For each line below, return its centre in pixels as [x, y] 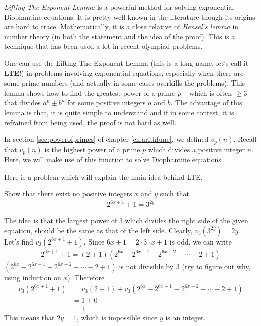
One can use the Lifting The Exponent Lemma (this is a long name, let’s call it [126, 63]
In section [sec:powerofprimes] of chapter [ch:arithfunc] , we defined [106, 139]
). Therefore [86, 277]
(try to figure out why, [216, 266]
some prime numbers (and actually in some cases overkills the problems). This [125, 83]
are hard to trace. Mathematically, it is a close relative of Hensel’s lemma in [121, 26]
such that [175, 193]
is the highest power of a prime [92, 149]
